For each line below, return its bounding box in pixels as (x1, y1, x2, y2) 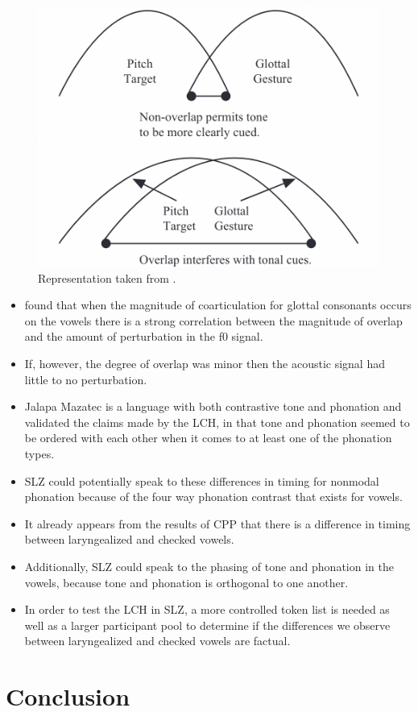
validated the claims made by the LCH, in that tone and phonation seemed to (24, 413, 410, 430)
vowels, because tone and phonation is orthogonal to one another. (24, 573, 349, 590)
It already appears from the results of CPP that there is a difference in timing (24, 515, 411, 532)
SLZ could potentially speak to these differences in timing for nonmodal (24, 472, 379, 489)
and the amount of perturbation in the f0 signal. (24, 328, 263, 345)
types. (24, 445, 55, 462)
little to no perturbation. (24, 370, 147, 387)
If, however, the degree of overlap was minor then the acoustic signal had (24, 355, 385, 372)
